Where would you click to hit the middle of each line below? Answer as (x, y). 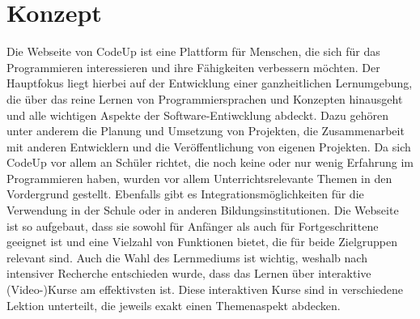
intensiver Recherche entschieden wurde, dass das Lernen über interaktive (189, 273)
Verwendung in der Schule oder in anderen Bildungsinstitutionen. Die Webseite (203, 210)
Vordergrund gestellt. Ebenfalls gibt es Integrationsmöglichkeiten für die (185, 194)
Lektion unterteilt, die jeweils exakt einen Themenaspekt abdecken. (174, 305)
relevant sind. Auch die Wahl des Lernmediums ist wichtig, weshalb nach (187, 257)
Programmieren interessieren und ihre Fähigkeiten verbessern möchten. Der (193, 67)
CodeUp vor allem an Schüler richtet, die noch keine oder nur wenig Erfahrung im (210, 162)
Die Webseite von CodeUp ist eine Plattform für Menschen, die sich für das (193, 51)
